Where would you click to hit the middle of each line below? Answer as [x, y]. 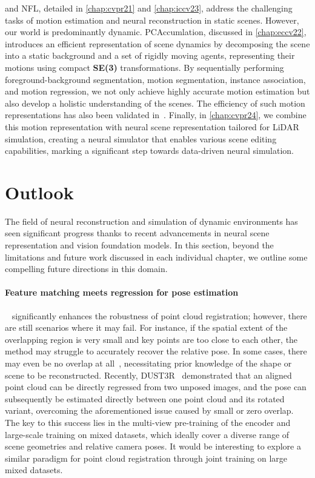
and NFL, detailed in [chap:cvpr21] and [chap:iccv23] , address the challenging [149, 8]
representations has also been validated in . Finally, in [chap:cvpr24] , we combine [156, 115]
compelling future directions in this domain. [86, 269]
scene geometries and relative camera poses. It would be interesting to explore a [153, 446]
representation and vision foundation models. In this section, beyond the [139, 245]
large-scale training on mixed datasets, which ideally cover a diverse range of [147, 434]
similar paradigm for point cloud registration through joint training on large [146, 458]
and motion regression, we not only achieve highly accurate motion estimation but [157, 91]
